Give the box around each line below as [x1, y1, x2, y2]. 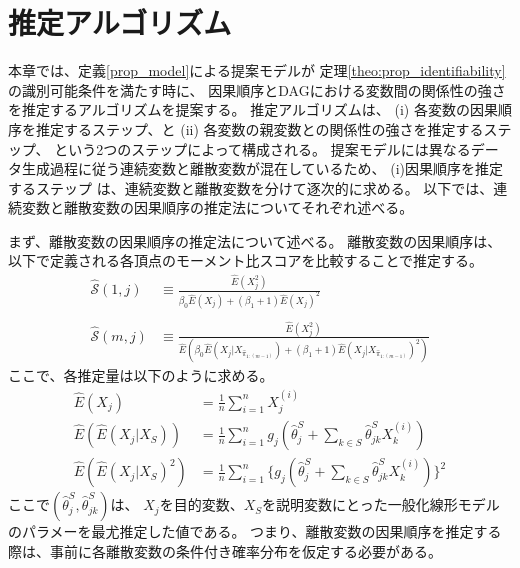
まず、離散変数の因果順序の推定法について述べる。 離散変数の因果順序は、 [8, 230, 502, 251]
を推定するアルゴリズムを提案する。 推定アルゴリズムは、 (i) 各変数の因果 [8, 99, 498, 120]
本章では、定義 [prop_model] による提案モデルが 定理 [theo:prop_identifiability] [8, 60, 506, 81]
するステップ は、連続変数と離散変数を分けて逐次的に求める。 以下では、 [8, 177, 494, 198]
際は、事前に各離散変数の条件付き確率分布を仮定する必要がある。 [8, 540, 442, 561]
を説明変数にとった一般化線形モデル [262, 494, 500, 515]
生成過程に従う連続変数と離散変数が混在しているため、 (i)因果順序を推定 [21, 158, 504, 179]
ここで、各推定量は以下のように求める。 [8, 365, 274, 386]
